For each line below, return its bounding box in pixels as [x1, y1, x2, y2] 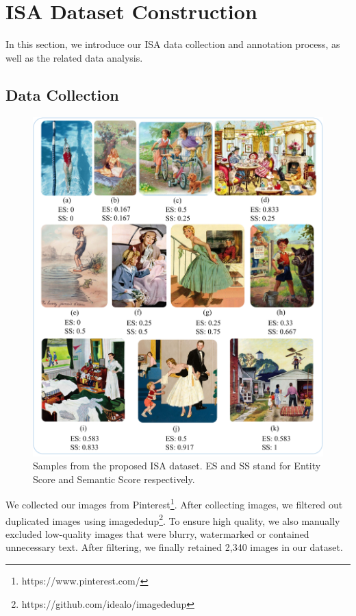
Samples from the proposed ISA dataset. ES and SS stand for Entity [33, 458, 321, 473]
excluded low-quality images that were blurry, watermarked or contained [5, 526, 309, 541]
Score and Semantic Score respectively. [33, 471, 195, 486]
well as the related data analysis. [5, 50, 143, 64]
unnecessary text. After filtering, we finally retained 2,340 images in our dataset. [5, 540, 343, 554]
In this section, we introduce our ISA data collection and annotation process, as [5, 37, 340, 51]
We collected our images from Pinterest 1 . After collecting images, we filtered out [5, 495, 343, 512]
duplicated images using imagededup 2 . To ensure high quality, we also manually [5, 511, 340, 528]
